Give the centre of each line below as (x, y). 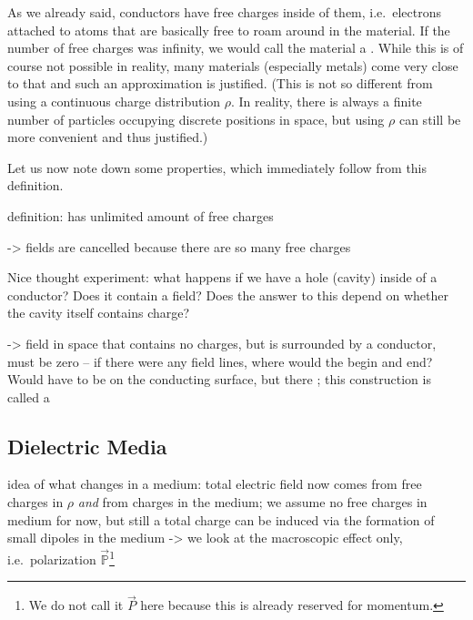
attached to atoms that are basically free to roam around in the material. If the (229, 30)
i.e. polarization (52, 559)
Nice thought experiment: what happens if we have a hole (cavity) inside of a (222, 277)
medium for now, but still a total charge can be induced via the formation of (221, 519)
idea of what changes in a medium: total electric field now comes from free (215, 484)
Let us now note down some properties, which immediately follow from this (217, 167)
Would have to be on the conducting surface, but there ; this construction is (219, 379)
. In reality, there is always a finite (326, 101)
